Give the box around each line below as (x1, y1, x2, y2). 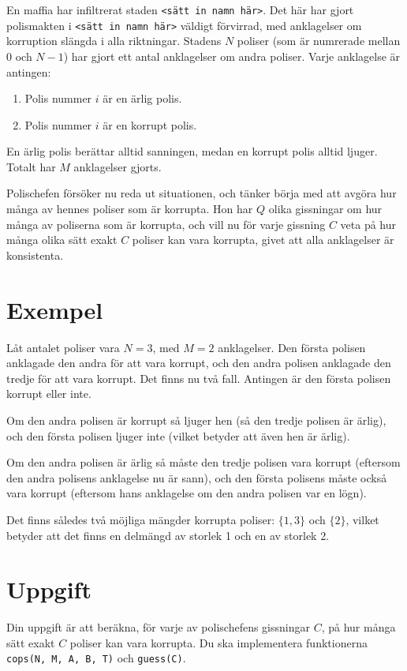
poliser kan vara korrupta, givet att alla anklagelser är (132, 231, 394, 248)
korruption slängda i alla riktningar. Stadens (6, 32, 222, 49)
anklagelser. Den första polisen (218, 339, 366, 355)
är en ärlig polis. (103, 90, 182, 107)
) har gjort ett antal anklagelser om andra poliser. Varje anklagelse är (63, 47, 401, 64)
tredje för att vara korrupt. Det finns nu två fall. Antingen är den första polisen (6, 369, 391, 386)
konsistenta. (6, 246, 64, 263)
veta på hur (340, 216, 397, 232)
